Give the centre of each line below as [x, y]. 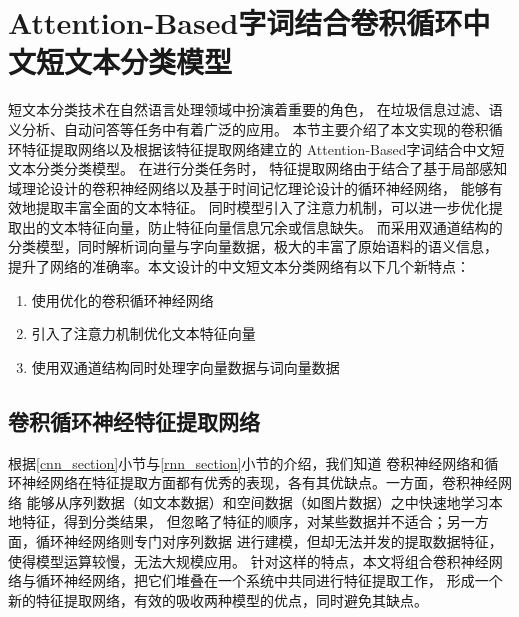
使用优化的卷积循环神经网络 [122, 299]
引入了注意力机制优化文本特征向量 [143, 333]
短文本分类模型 [134, 61]
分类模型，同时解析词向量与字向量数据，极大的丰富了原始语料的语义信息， [253, 246]
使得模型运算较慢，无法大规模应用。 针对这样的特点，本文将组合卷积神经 [248, 560]
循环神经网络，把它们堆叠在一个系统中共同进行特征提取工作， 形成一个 [269, 580]
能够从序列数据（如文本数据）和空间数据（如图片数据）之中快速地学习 [257, 501]
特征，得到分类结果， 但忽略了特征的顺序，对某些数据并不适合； [234, 521]
